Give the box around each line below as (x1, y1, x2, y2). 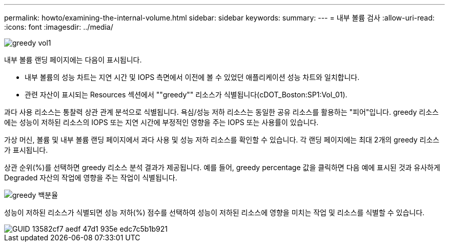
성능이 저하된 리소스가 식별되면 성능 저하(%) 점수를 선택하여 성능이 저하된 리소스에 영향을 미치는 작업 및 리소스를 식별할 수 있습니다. (4, 208, 425, 217)
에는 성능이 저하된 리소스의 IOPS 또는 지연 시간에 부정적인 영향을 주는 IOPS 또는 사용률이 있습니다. (4, 118, 319, 127)
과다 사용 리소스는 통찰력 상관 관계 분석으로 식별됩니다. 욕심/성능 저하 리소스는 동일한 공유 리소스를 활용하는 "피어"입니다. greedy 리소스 (4, 108, 439, 116)
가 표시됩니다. (4, 146, 48, 154)
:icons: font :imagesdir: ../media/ (4, 23, 113, 31)
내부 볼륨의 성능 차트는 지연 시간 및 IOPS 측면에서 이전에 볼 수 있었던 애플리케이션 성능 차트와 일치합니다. (25, 73, 360, 81)
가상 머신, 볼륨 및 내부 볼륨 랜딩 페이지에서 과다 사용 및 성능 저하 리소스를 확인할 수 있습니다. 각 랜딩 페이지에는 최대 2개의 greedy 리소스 (4, 135, 440, 144)
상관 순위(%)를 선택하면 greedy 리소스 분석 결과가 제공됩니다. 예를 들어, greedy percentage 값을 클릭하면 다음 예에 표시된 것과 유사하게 (4, 163, 440, 172)
